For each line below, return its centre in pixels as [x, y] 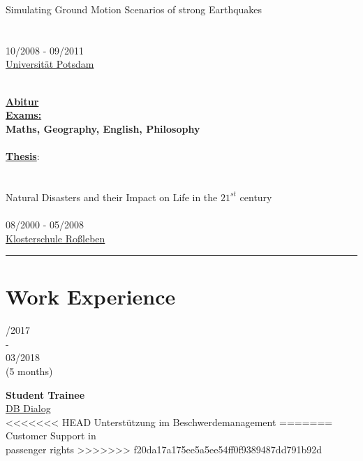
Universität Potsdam [50, 64]
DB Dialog [28, 408]
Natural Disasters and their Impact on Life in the [112, 197]
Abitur [22, 101]
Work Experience [91, 297]
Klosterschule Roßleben [55, 238]
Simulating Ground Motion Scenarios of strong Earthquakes [134, 9]
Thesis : [23, 155]
